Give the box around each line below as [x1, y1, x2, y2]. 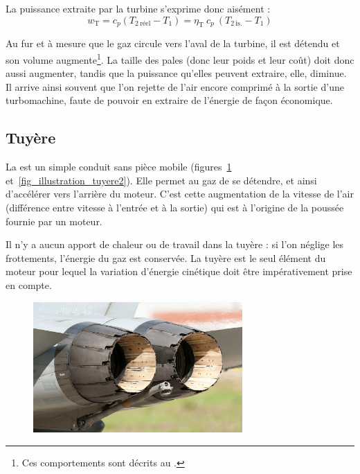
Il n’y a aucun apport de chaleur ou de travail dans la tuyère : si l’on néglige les [6, 237, 344, 252]
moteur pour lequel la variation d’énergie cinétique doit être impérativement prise [6, 264, 352, 279]
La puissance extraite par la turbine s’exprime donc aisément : [6, 1, 271, 15]
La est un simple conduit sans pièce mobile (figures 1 [6, 159, 232, 174]
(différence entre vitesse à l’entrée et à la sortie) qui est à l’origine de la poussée [6, 200, 344, 214]
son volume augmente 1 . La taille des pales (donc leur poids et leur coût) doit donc [6, 50, 354, 67]
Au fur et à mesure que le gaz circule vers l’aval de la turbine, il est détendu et [6, 36, 340, 51]
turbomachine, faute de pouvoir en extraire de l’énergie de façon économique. [6, 93, 333, 107]
